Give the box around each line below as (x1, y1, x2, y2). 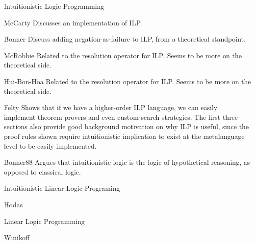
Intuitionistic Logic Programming (4, 1, 104, 11)
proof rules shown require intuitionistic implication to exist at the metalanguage (4, 131, 245, 141)
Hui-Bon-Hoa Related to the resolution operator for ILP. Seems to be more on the (4, 76, 251, 86)
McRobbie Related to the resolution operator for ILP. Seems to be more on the (4, 50, 242, 60)
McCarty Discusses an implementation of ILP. (4, 17, 142, 27)
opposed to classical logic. (4, 166, 81, 177)
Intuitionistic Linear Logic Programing (4, 183, 120, 193)
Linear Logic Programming (4, 216, 85, 226)
